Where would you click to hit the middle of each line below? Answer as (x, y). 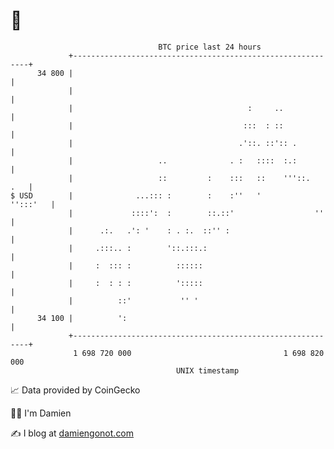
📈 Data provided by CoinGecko (75, 390)
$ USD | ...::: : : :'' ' (136, 195)
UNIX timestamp (207, 370)
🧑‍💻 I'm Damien (41, 413)
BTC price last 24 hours (210, 47)
